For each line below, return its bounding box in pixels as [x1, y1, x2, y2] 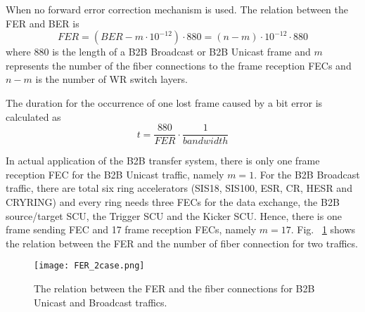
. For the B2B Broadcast [254, 167, 360, 181]
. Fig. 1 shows [290, 222, 356, 237]
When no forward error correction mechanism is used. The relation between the [6, 2, 349, 16]
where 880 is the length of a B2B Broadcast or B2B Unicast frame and [6, 44, 311, 59]
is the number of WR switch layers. [35, 72, 188, 86]
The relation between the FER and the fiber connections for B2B [34, 281, 315, 296]
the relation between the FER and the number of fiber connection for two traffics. [6, 235, 358, 250]
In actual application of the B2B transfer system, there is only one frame [6, 153, 320, 168]
